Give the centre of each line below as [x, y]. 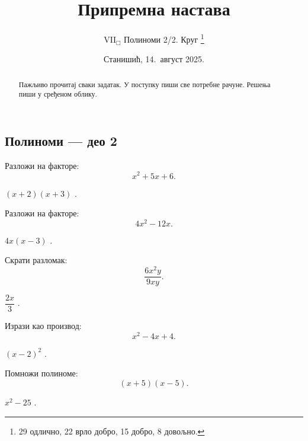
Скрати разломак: [36, 260]
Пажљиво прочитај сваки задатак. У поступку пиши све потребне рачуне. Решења [145, 84]
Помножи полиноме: [41, 373]
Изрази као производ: [43, 326]
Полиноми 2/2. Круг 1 [164, 38]
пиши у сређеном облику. [58, 94]
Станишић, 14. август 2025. [154, 59]
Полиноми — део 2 [61, 141]
